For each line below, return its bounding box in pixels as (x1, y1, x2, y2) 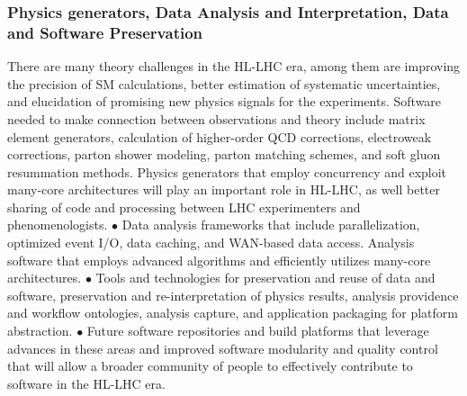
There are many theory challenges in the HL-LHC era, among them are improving (7, 57, 461, 76)
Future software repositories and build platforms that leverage (86, 321, 429, 340)
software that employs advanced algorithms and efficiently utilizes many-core (7, 250, 431, 269)
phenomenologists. (7, 215, 108, 234)
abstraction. (7, 321, 73, 340)
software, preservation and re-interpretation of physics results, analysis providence (7, 285, 459, 304)
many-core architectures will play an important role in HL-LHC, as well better (7, 180, 441, 199)
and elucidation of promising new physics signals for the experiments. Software (7, 92, 442, 111)
